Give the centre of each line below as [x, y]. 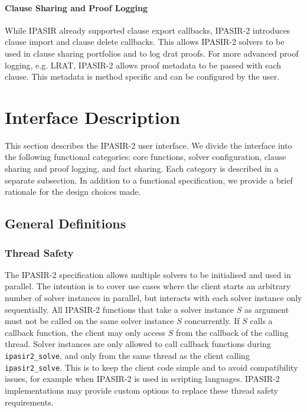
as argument [267, 309]
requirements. [29, 402]
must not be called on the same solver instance [89, 321]
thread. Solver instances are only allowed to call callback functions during [138, 344]
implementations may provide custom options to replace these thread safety [142, 390]
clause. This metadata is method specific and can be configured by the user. [142, 76]
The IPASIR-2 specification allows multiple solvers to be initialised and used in [148, 274]
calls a [261, 321]
